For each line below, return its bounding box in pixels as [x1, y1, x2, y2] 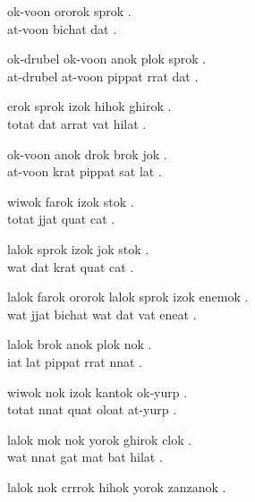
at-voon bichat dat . [7, 19, 117, 38]
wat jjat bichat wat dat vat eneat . [7, 304, 197, 323]
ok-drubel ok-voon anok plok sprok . [7, 49, 207, 68]
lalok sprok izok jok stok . [7, 239, 149, 258]
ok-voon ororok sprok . [7, 2, 132, 20]
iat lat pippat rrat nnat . [7, 352, 143, 370]
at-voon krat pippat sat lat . [7, 162, 162, 181]
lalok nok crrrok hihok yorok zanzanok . [7, 477, 226, 496]
